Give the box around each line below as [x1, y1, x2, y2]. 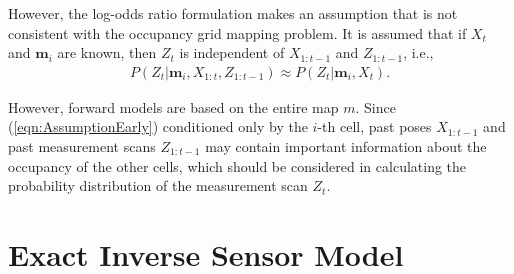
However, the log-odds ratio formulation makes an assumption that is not [8, 3, 458, 23]
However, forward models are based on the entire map [8, 96, 339, 117]
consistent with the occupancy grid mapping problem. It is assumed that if [8, 22, 467, 43]
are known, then [57, 42, 157, 63]
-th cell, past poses [317, 116, 432, 137]
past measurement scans [8, 136, 156, 156]
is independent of [179, 42, 285, 63]
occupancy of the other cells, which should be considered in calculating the [8, 155, 467, 176]
